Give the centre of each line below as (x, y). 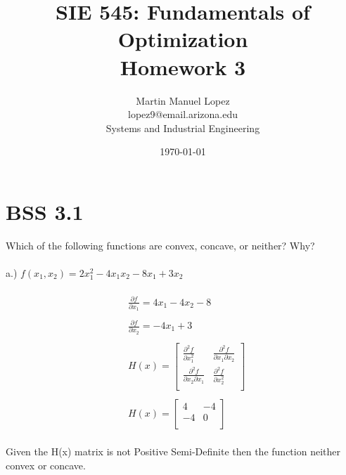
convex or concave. (46, 466)
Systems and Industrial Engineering (183, 128)
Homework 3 (183, 66)
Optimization (183, 39)
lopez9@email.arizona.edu (182, 114)
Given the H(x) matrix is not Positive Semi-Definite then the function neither (173, 451)
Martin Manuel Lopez (183, 100)
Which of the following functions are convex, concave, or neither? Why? (160, 245)
